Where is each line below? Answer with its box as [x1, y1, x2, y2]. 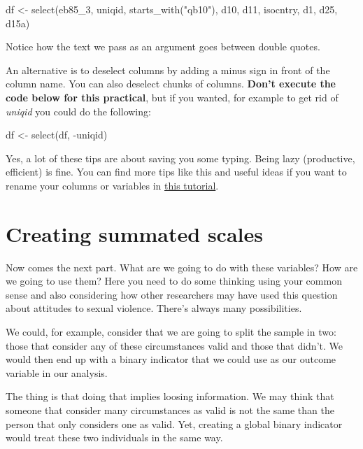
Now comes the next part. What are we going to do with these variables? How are [6, 259, 358, 274]
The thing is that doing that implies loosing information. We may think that [6, 389, 334, 404]
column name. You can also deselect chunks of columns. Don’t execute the [6, 76, 336, 91]
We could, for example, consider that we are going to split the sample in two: [6, 325, 336, 339]
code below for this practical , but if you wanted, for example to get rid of [6, 90, 339, 104]
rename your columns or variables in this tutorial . [6, 178, 219, 192]
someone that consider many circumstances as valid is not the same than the [6, 403, 334, 417]
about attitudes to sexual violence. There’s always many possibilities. [6, 301, 302, 315]
